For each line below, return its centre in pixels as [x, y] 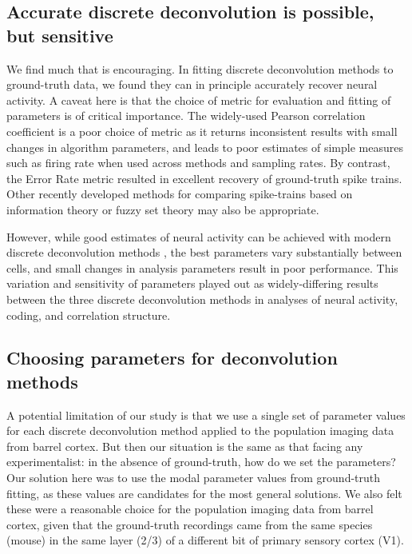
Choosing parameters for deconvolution [172, 358]
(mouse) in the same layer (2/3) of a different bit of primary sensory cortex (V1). [205, 540]
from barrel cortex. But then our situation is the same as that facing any [185, 446]
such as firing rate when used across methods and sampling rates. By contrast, [198, 163]
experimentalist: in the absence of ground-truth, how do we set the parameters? [201, 462]
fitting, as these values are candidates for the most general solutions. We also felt [204, 493]
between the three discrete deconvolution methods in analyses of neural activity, [202, 299]
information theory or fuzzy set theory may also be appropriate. [163, 209]
